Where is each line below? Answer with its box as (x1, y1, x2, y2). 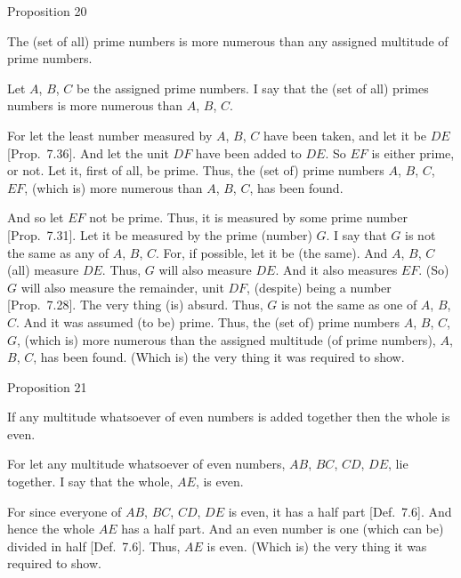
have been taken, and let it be (263, 125, 427, 144)
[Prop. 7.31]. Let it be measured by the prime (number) (7, 225, 312, 244)
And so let (7, 208, 64, 227)
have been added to (195, 143, 302, 162)
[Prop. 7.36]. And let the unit (7, 143, 169, 162)
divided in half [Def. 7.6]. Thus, (7, 536, 181, 555)
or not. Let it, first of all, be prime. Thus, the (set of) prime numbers (7, 161, 384, 180)
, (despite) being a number (247, 277, 392, 296)
